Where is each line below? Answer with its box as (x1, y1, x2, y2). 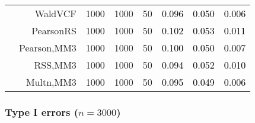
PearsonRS (31, 24, 76, 37)
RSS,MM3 (34, 58, 76, 72)
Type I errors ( (5, 104, 79, 119)
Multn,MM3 (26, 75, 76, 89)
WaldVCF (34, 7, 76, 20)
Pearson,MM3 (19, 41, 76, 54)
